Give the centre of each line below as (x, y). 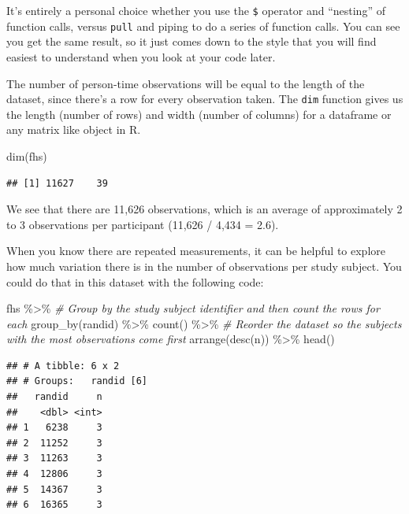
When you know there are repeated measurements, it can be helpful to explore (196, 251)
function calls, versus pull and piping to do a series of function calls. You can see (203, 26)
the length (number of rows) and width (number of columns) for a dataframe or (199, 114)
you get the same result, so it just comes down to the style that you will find (191, 41)
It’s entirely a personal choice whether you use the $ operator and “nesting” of (196, 10)
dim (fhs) (27, 155)
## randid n (54, 397)
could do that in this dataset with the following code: (135, 281)
